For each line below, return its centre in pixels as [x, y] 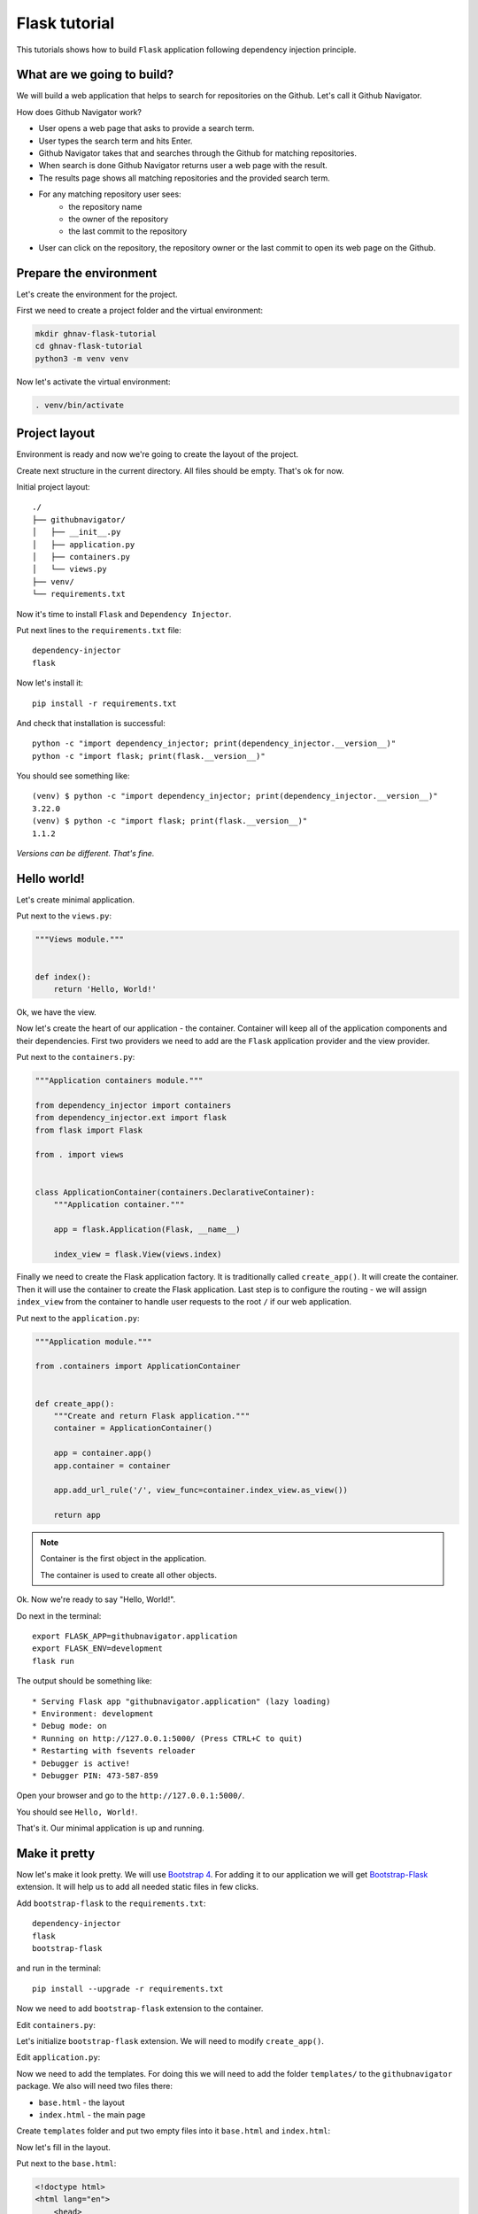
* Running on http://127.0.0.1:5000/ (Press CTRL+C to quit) [167, 1738]
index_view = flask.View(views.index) [138, 1254]
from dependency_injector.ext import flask [131, 1118]
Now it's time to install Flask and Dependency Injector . [124, 614]
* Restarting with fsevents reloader [114, 1751]
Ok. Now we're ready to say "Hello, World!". [96, 1599]
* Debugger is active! [81, 1763]
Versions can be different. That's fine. [85, 854]
